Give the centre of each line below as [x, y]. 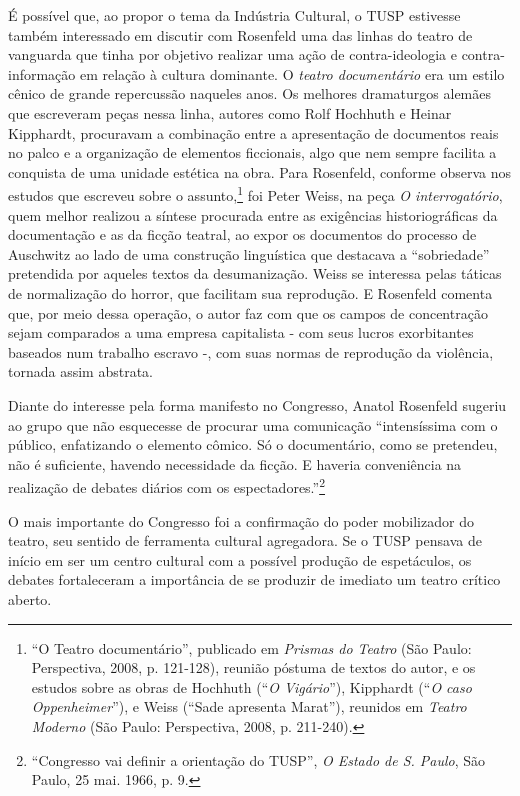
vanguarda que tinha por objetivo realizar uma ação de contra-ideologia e [232, 54]
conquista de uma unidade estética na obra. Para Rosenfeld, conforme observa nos [259, 171]
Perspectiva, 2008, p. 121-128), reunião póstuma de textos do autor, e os [253, 667]
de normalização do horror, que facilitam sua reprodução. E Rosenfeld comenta [250, 292]
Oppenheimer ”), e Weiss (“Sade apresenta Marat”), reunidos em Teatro [249, 706]
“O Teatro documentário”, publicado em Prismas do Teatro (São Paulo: [251, 647]
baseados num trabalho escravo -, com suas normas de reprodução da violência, [251, 351]
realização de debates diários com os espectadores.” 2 [167, 485]
